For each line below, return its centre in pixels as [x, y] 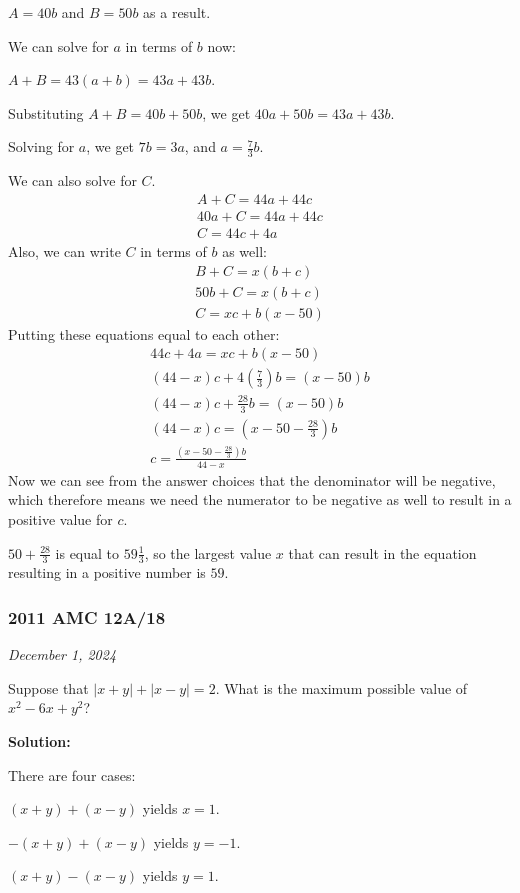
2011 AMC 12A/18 [87, 616]
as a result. [177, 12]
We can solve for [58, 45]
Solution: [39, 741]
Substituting [46, 112]
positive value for [60, 519]
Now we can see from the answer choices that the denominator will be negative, [252, 479]
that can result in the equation [382, 552]
